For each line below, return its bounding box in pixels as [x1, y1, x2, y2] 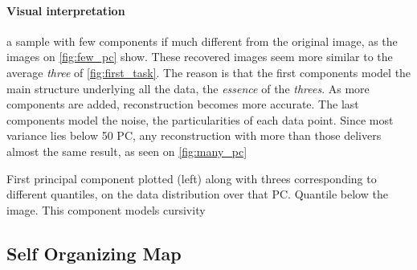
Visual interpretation [6, 2, 125, 18]
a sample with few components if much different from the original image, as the [6, 32, 398, 49]
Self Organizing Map [6, 240, 182, 265]
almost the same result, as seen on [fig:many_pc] [6, 142, 247, 159]
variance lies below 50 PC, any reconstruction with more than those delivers [6, 127, 382, 144]
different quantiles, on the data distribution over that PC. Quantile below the [6, 186, 388, 202]
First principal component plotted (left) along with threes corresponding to [6, 170, 377, 186]
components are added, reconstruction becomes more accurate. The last [6, 96, 359, 112]
